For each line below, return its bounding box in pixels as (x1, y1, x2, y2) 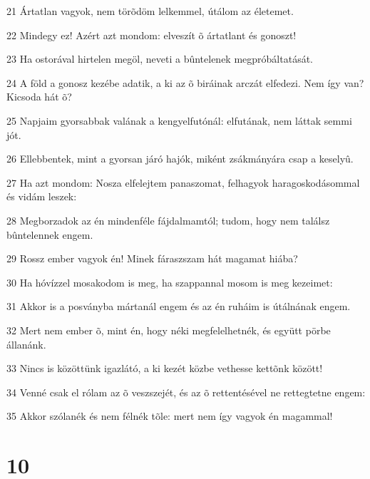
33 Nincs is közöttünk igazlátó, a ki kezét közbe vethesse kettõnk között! (6, 361, 323, 376)
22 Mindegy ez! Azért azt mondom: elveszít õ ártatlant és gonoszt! (6, 27, 297, 42)
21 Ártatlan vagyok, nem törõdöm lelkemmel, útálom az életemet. (6, 4, 294, 18)
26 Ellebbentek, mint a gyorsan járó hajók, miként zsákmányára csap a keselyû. (6, 151, 354, 166)
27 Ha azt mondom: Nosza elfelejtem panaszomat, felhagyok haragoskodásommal (6, 175, 360, 190)
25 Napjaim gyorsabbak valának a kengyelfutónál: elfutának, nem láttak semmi (6, 113, 352, 128)
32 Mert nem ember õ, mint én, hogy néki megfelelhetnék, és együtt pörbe (6, 322, 331, 337)
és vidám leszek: (6, 189, 77, 204)
